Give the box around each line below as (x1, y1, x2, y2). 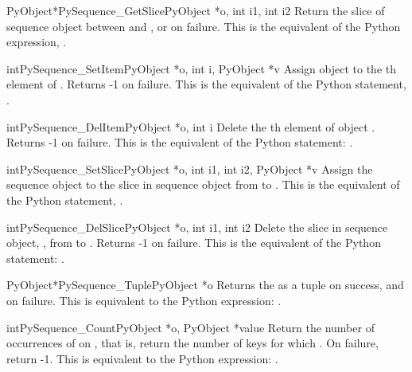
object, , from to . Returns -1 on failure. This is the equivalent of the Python (6, 234, 381, 251)
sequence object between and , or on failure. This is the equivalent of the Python (6, 18, 401, 34)
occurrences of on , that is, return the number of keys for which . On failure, (6, 335, 379, 351)
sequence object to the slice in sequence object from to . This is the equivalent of (6, 176, 400, 193)
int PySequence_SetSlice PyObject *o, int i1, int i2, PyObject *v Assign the (6, 160, 373, 177)
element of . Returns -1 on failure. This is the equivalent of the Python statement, (6, 76, 406, 92)
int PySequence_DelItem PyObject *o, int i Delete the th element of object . (6, 118, 375, 135)
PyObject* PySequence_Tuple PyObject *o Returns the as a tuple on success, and (6, 276, 404, 293)
